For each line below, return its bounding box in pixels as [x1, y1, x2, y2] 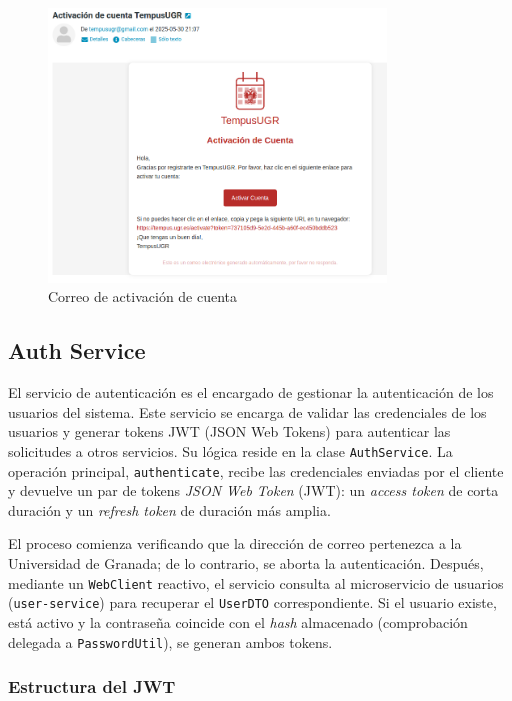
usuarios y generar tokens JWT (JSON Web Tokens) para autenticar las [8, 421, 451, 442]
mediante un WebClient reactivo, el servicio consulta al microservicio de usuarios [8, 572, 504, 593]
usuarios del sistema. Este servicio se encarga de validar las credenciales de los [8, 401, 487, 422]
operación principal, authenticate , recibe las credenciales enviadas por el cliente [8, 460, 504, 481]
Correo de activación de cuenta [48, 286, 238, 307]
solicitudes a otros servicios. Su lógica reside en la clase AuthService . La [8, 440, 453, 461]
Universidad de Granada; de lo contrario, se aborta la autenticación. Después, [8, 553, 484, 574]
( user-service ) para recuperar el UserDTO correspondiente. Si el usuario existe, [8, 592, 497, 613]
